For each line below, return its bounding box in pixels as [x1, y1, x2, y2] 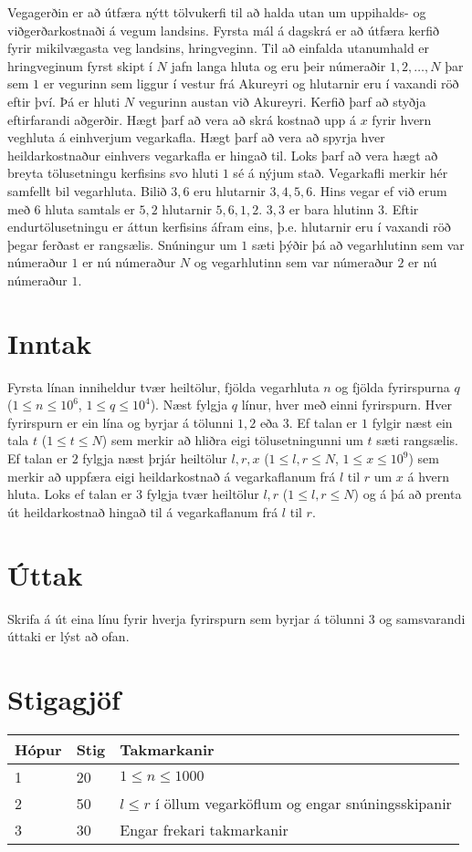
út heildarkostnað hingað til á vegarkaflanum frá [7, 502, 278, 521]
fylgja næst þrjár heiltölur [82, 449, 227, 467]
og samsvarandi [379, 608, 466, 628]
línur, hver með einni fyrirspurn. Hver [241, 395, 452, 414]
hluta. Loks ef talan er [7, 484, 132, 504]
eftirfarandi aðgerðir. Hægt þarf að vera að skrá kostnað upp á [7, 109, 356, 129]
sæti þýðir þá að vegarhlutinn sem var [252, 234, 465, 254]
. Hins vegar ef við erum [312, 181, 447, 200]
